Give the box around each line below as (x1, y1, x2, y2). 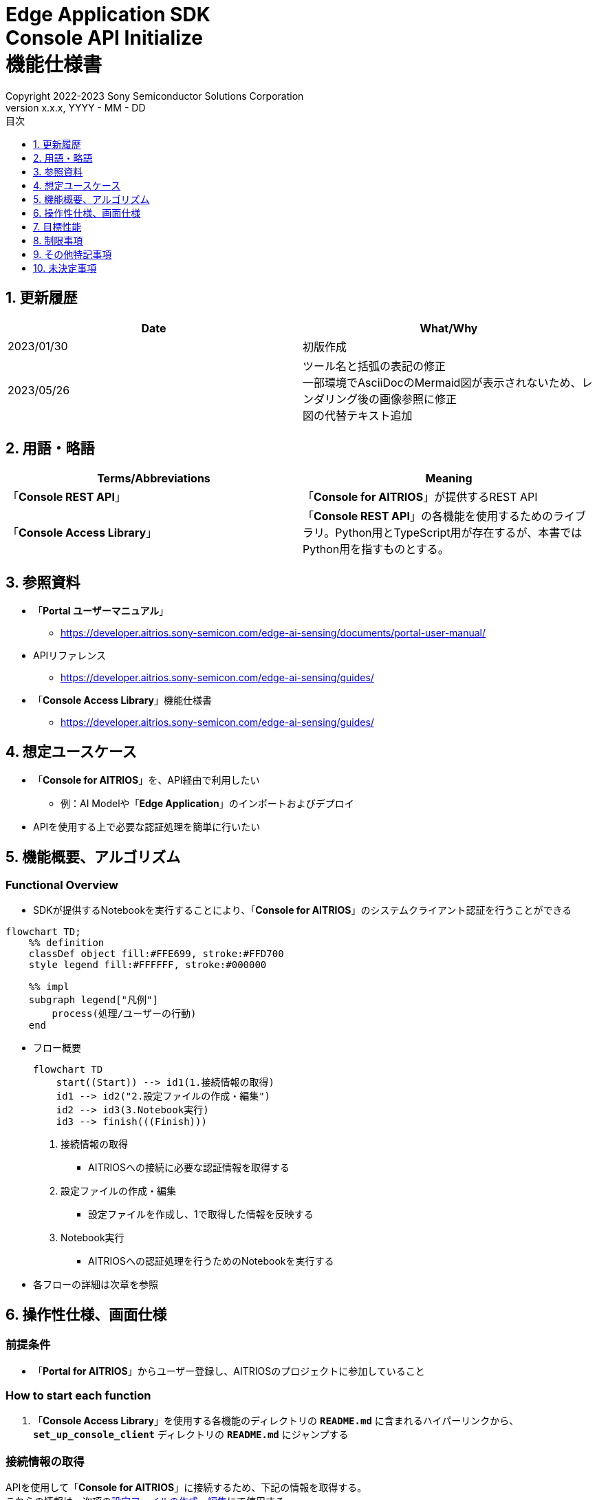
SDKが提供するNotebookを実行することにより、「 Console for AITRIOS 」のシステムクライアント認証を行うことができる (33, 904, 572, 917)
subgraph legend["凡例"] (28, 994, 158, 1006)
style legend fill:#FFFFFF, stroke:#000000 (28, 959, 267, 971)
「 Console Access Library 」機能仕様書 (33, 694, 212, 707)
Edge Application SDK (6, 3, 210, 26)
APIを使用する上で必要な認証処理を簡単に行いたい (33, 821, 261, 833)
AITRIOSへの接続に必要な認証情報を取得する (88, 1161, 290, 1174)
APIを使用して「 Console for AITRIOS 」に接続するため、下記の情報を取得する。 (6, 1481, 367, 1494)
